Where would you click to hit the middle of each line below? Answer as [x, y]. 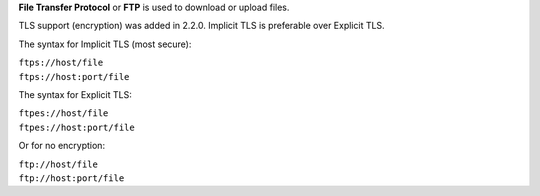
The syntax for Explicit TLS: [75, 94]
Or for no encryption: [61, 146]
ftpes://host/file [63, 113]
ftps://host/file [61, 63]
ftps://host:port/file [74, 76]
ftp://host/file [58, 164]
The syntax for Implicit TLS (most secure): [105, 44]
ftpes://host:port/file [76, 127]
